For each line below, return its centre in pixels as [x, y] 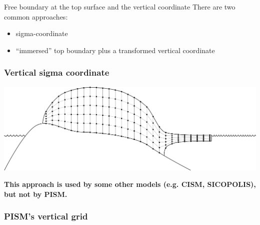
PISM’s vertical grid [46, 216]
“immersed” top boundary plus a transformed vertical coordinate [115, 50]
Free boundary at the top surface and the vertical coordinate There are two [120, 7]
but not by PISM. [36, 194]
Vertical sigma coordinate [57, 72]
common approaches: [36, 16]
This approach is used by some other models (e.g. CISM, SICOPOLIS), [130, 184]
